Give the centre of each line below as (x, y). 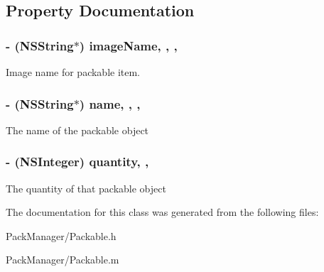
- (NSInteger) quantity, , (77, 162)
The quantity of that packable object (86, 188)
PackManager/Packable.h (61, 235)
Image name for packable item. (73, 72)
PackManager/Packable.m (63, 260)
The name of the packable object (77, 130)
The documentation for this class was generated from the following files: (162, 212)
